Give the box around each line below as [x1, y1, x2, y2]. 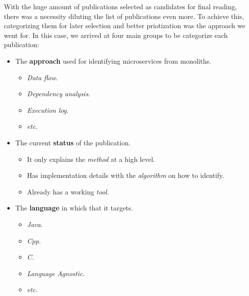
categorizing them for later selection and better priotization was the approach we [4, 20, 246, 31]
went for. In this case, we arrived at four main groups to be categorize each [4, 30, 228, 40]
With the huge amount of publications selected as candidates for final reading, [4, 1, 237, 11]
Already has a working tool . [27, 186, 109, 196]
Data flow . [27, 72, 58, 82]
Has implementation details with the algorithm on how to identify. [27, 170, 224, 180]
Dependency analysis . [27, 88, 90, 99]
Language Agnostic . [27, 268, 85, 278]
